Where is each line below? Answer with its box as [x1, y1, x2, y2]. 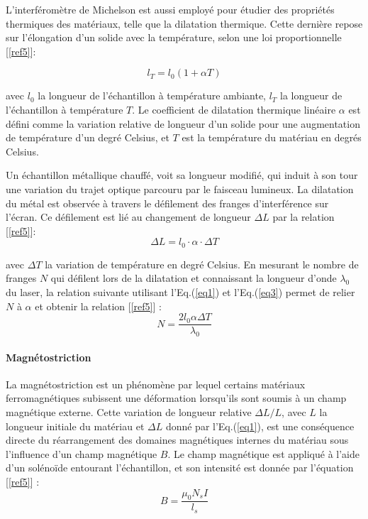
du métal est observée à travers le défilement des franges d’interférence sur [6, 195, 329, 210]
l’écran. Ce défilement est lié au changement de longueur [6, 209, 251, 224]
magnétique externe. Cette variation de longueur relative [6, 404, 252, 419]
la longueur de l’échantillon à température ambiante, [38, 88, 266, 103]
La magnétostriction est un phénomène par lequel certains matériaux [6, 376, 306, 391]
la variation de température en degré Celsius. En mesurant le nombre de [45, 256, 359, 271]
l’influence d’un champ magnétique [6, 446, 157, 461]
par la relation [272, 209, 335, 224]
